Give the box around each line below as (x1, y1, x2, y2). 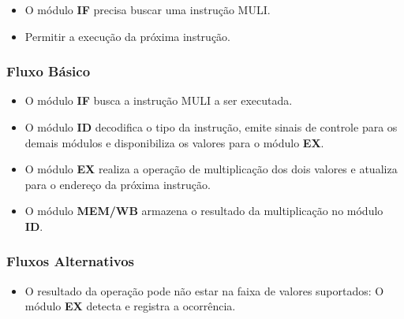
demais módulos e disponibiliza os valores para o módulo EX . (24, 134, 324, 150)
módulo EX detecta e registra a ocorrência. (24, 298, 236, 314)
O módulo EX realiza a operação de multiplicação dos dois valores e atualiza (24, 161, 398, 177)
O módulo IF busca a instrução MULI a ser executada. (24, 92, 293, 109)
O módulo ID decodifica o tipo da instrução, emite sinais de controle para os (24, 119, 398, 135)
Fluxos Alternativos (6, 251, 135, 271)
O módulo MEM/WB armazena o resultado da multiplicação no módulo (24, 202, 383, 219)
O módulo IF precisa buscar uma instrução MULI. (24, 2, 271, 17)
